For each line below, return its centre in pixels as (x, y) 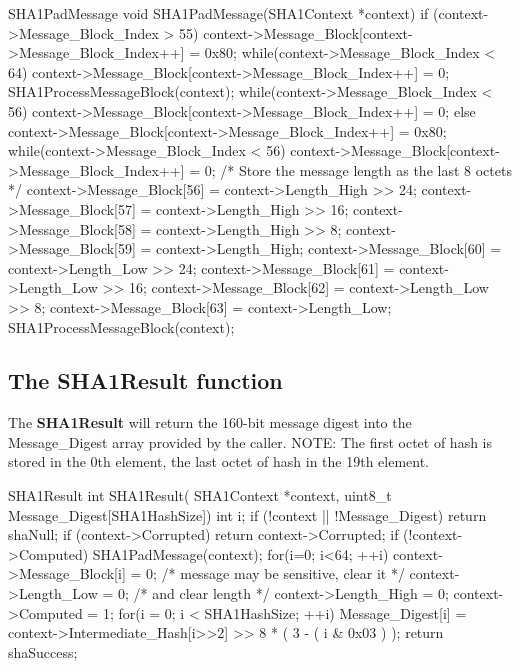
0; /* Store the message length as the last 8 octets (358, 169)
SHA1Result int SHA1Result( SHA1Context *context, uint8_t (200, 495)
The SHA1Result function (145, 380)
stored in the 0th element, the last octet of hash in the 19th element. (219, 461)
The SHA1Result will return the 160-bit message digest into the (210, 422)
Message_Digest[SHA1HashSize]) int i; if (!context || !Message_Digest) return (247, 514)
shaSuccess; (43, 651)
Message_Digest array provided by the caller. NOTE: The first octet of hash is (250, 441)
